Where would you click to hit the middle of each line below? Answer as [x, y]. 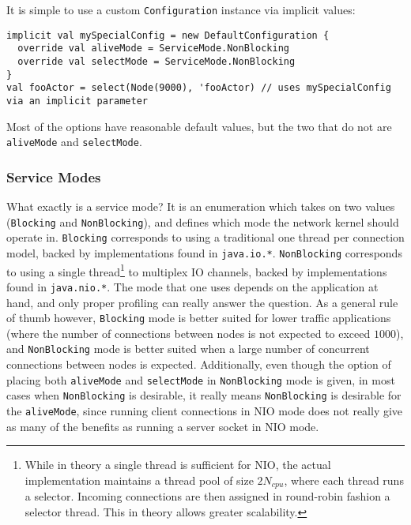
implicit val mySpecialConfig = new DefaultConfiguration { [168, 35]
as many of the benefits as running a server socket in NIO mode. [163, 426]
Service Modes [54, 176]
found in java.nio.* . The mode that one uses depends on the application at [192, 286]
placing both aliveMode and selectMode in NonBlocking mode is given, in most [201, 379]
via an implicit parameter [77, 101]
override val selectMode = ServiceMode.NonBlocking [156, 61]
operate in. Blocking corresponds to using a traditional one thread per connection [205, 237]
